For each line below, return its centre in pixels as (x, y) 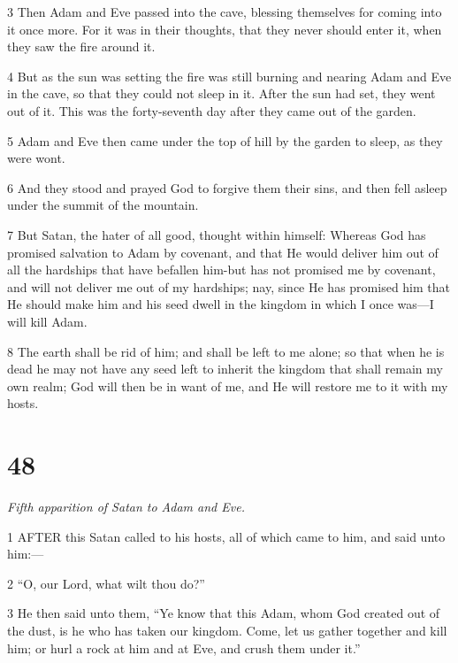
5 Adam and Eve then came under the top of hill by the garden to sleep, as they (225, 140)
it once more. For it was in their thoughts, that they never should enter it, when (225, 29)
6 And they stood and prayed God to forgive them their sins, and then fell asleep (227, 187)
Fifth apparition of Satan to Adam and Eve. (126, 506)
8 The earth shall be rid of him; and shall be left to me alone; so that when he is (226, 351)
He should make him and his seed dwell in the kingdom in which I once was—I (221, 304)
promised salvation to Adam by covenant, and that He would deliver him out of (223, 252)
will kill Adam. (47, 321)
